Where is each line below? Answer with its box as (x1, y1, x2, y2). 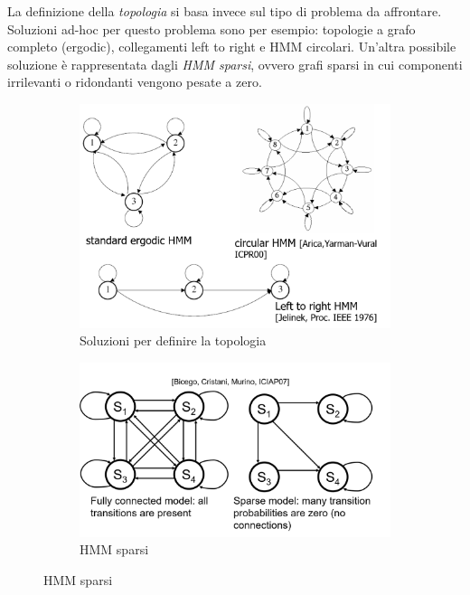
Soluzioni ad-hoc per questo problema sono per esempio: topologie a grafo (7, 19, 416, 38)
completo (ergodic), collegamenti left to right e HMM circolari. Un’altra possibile (7, 37, 456, 56)
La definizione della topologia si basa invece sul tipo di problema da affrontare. (7, 2, 442, 20)
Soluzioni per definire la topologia (80, 331, 267, 350)
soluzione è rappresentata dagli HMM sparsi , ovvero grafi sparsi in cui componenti (7, 54, 463, 73)
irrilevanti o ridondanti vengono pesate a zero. (7, 72, 262, 91)
